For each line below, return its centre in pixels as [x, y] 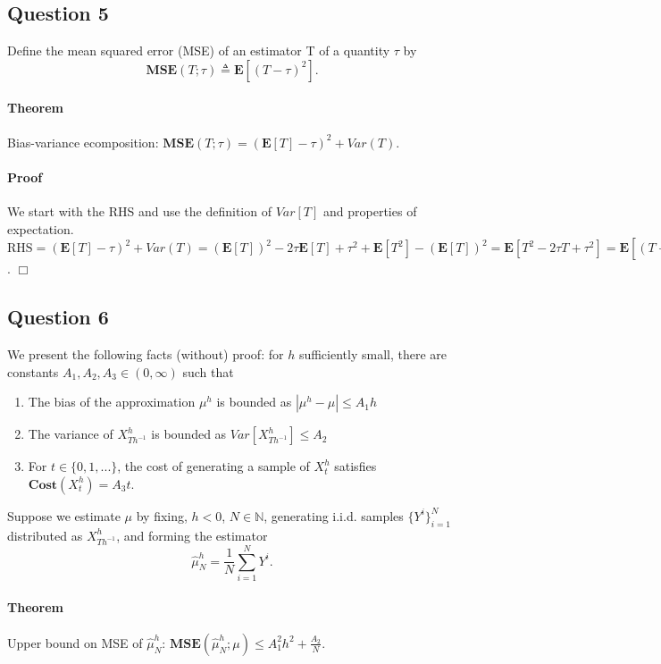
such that [208, 371]
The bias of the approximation [112, 402]
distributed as [45, 535]
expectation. [41, 228]
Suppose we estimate [64, 515]
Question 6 [58, 317]
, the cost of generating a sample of [213, 466]
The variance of [71, 434]
